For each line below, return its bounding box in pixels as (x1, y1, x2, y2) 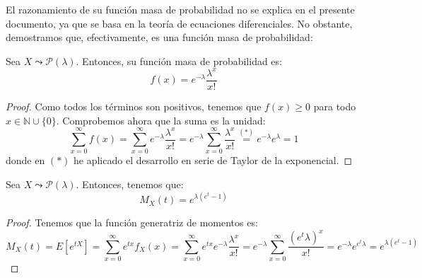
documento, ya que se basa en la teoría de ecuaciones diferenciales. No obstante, (6, 16, 353, 30)
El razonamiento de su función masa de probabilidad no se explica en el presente (6, 2, 355, 16)
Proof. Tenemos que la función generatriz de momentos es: (6, 215, 258, 230)
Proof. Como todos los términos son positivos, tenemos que (6, 98, 262, 113)
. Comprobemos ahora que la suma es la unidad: (56, 112, 266, 127)
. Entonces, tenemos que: (76, 177, 184, 192)
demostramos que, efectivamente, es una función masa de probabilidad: (6, 30, 313, 45)
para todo (313, 98, 356, 113)
